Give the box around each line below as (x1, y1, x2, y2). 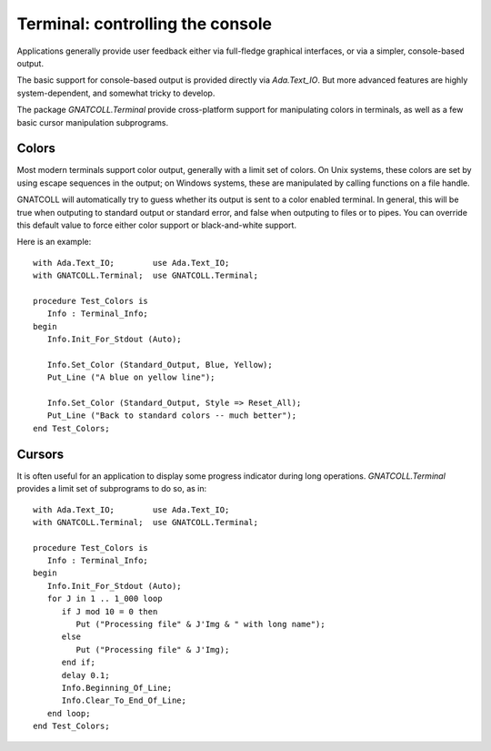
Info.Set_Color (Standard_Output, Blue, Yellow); (46, 360, 273, 370)
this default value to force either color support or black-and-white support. (16, 219, 297, 230)
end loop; (46, 708, 91, 718)
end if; (61, 657, 95, 668)
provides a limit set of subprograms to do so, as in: (16, 483, 207, 494)
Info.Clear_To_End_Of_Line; (61, 695, 186, 705)
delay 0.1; (61, 670, 110, 680)
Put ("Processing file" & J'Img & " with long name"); (75, 619, 326, 630)
